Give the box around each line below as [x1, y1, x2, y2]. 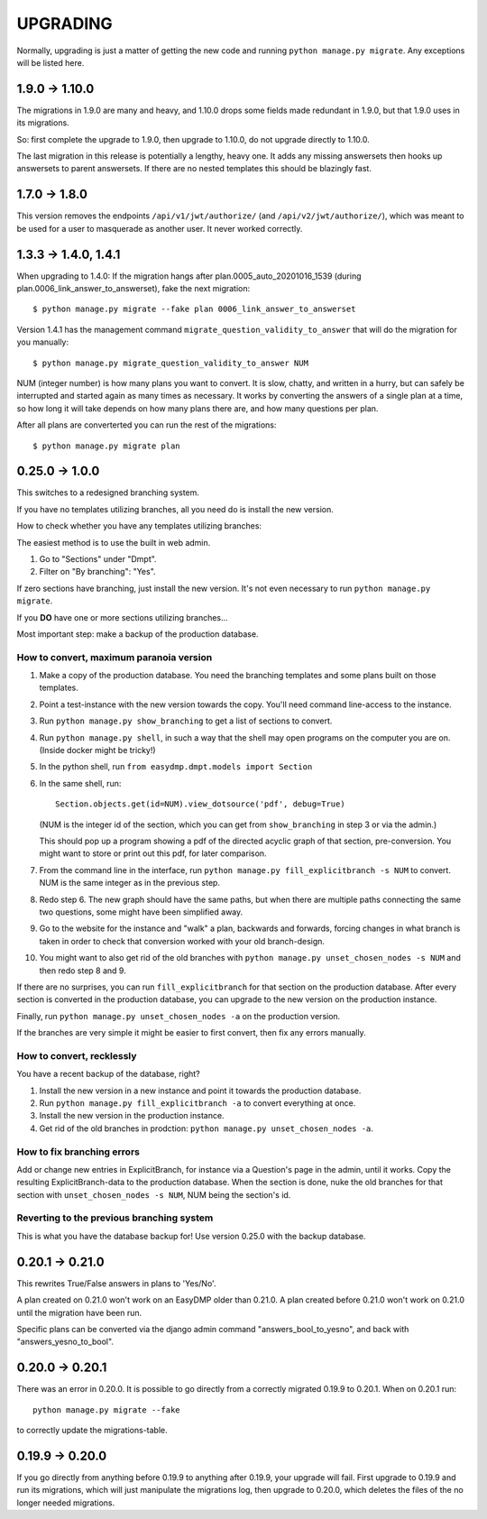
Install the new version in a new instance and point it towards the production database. [39, 1085, 362, 1096]
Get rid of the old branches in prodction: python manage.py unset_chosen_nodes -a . [39, 1123, 374, 1134]
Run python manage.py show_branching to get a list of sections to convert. [39, 715, 333, 726]
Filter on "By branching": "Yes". [39, 566, 157, 577]
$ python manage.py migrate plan [32, 440, 180, 451]
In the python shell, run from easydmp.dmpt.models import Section [39, 761, 313, 772]
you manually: [16, 336, 69, 347]
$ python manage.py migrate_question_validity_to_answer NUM [32, 357, 308, 368]
